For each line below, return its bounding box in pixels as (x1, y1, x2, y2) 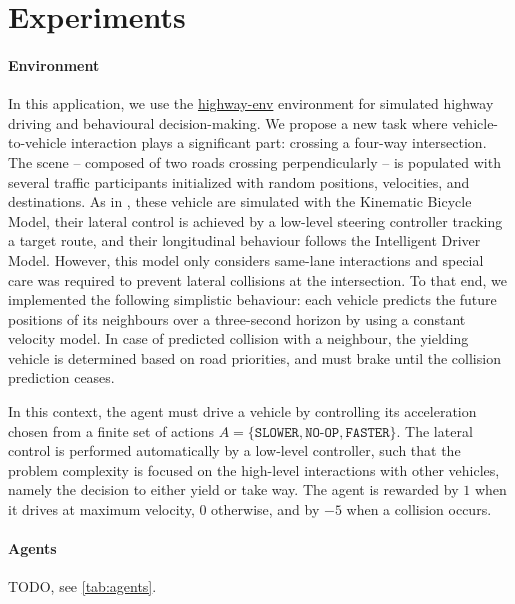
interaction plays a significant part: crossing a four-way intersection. (70, 132, 487, 153)
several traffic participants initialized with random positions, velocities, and (8, 171, 470, 192)
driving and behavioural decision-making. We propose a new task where (8, 112, 448, 133)
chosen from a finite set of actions (8, 420, 214, 441)
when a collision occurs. (346, 499, 492, 520)
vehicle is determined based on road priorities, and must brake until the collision (8, 347, 501, 368)
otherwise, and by (211, 499, 320, 520)
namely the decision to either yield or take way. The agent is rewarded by (8, 479, 459, 500)
